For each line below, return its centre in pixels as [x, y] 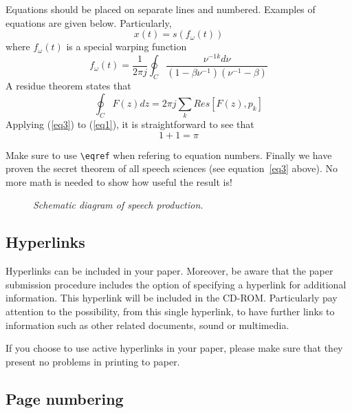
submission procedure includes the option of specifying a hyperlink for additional [176, 284]
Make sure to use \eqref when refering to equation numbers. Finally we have [169, 155]
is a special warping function [126, 46]
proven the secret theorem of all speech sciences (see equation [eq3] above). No [172, 168]
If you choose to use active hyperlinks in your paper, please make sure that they [174, 348]
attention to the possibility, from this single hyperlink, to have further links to [170, 311]
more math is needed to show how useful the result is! [119, 181]
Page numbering [65, 398]
